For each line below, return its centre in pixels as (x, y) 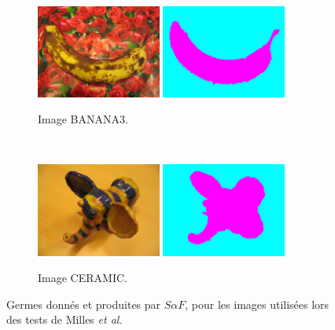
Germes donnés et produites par (84, 304)
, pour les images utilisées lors (257, 304)
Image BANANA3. (83, 119)
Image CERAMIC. (83, 278)
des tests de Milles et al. (64, 319)
